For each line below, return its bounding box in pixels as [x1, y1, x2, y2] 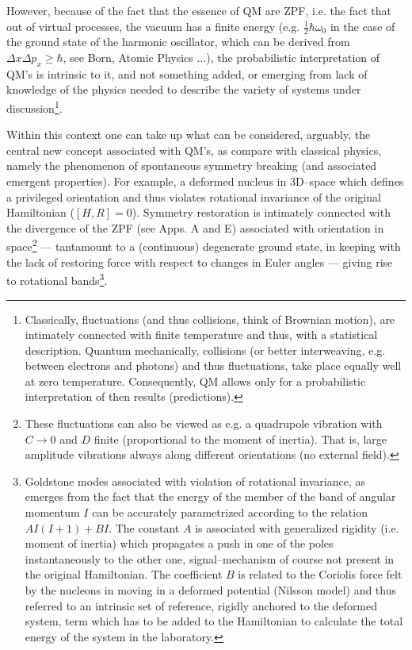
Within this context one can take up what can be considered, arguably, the [6, 126, 371, 143]
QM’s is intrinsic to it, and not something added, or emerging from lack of [6, 65, 368, 82]
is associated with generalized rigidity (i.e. [195, 519, 399, 536]
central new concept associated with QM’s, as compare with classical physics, [6, 141, 382, 158]
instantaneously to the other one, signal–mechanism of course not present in [25, 550, 395, 567]
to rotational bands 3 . [6, 270, 108, 288]
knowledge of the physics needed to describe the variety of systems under [6, 81, 361, 98]
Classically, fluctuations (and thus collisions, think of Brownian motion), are [25, 310, 395, 327]
